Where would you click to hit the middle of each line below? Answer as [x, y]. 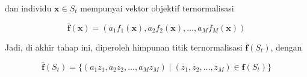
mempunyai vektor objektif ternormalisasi [157, 8]
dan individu [28, 8]
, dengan [286, 47]
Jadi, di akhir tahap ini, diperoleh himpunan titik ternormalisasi [124, 47]
